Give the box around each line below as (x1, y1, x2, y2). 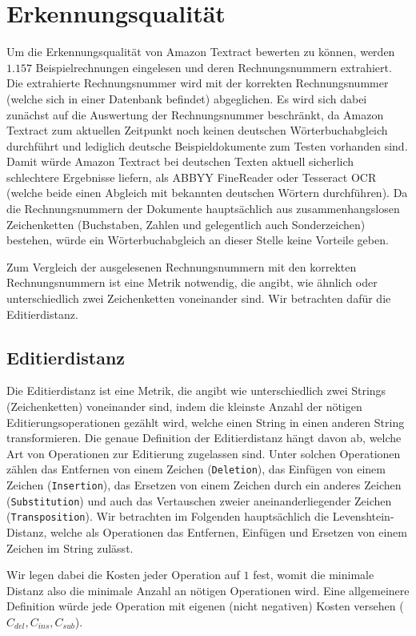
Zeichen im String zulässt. (6, 539, 134, 556)
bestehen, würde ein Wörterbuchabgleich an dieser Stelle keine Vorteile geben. (6, 231, 389, 248)
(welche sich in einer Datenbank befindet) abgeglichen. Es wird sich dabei (6, 90, 367, 107)
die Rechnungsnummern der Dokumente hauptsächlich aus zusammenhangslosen (6, 200, 400, 217)
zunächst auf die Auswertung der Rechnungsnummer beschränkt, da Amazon (6, 106, 384, 123)
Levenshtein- (332, 508, 394, 525)
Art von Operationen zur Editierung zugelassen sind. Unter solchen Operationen (6, 445, 401, 461)
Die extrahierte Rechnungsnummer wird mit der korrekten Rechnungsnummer (6, 74, 389, 91)
